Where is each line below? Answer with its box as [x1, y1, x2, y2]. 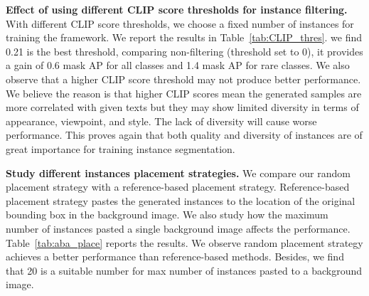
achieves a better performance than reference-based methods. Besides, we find [6, 249, 344, 264]
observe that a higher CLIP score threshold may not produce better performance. [6, 71, 361, 86]
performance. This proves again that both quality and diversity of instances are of [6, 127, 363, 142]
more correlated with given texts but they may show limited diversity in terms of [6, 100, 359, 115]
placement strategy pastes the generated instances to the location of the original [6, 193, 355, 208]
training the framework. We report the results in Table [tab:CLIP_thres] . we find [6, 30, 363, 45]
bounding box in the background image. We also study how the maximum [6, 207, 328, 222]
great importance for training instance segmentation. [6, 141, 235, 156]
